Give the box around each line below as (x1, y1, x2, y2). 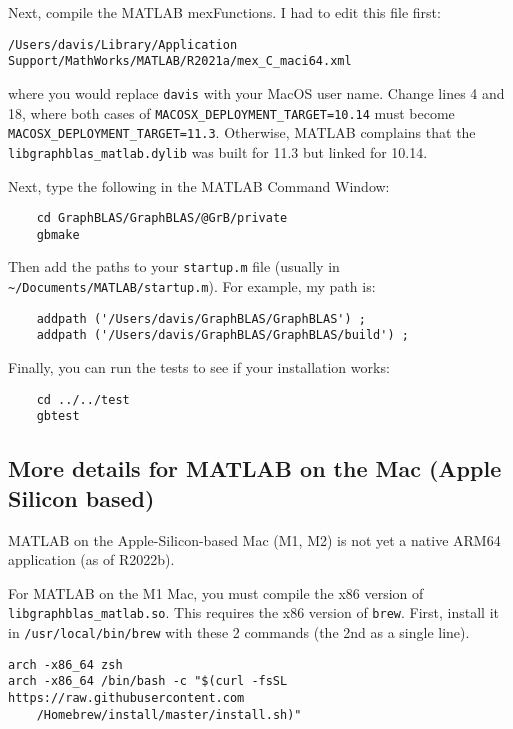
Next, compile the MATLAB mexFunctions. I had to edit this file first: (8, 2, 441, 22)
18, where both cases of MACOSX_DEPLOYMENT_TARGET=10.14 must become (8, 102, 455, 123)
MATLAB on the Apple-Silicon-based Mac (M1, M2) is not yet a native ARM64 (8, 529, 501, 550)
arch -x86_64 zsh (8, 657, 123, 672)
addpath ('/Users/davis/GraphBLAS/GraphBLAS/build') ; (36, 328, 409, 343)
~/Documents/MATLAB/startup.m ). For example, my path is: (8, 276, 376, 297)
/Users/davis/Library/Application (8, 37, 238, 52)
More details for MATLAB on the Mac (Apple (8, 453, 502, 484)
